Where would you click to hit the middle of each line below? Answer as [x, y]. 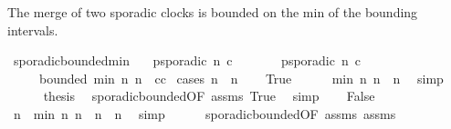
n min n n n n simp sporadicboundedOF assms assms [205, 113]
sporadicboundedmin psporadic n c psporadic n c [187, 60]
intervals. [33, 30]
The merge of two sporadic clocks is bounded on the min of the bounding [213, 12]
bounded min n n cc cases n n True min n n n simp [241, 78]
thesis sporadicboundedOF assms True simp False [209, 96]
